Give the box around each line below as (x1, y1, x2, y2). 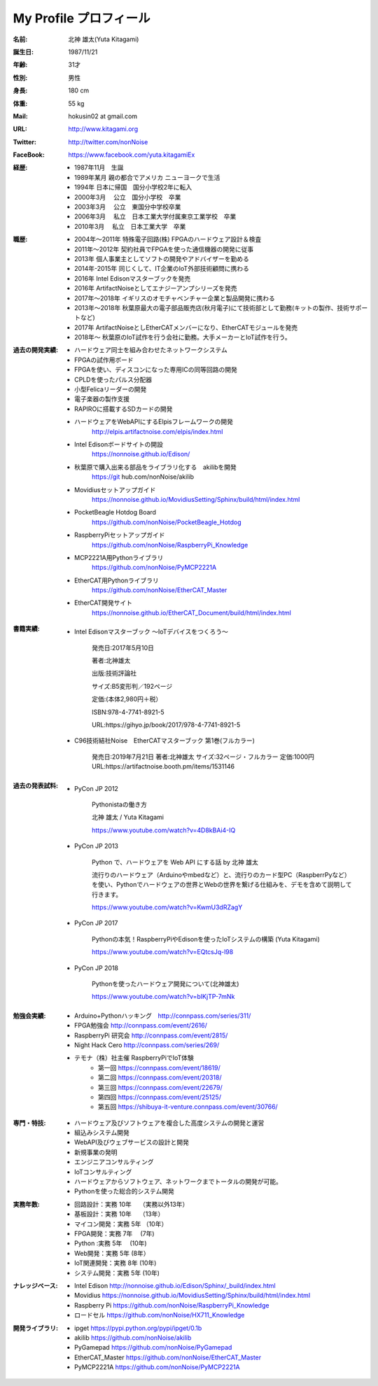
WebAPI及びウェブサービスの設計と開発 (74, 1138, 189, 1147)
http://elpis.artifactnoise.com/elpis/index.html (92, 427, 223, 435)
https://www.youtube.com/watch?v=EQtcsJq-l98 (92, 948, 234, 956)
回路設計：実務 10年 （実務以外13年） (74, 1200, 189, 1208)
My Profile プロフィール (13, 10, 150, 26)
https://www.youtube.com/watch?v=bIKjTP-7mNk (92, 993, 235, 1001)
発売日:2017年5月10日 (92, 643, 154, 652)
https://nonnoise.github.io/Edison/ (92, 450, 190, 458)
